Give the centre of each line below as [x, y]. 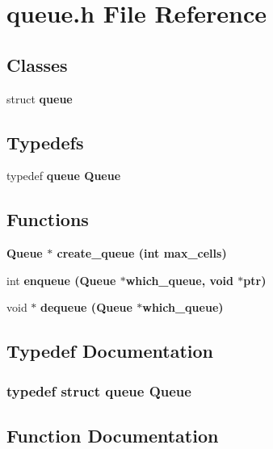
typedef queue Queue [64, 176]
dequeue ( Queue [86, 307]
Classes [37, 64]
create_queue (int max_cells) [142, 253]
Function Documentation [113, 435]
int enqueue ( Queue [61, 280]
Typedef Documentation [110, 351]
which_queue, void [179, 280]
